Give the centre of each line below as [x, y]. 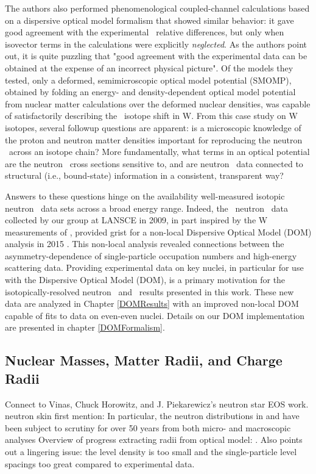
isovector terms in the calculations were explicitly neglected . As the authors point [156, 44]
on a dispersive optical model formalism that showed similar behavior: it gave [149, 20]
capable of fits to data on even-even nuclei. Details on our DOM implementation [155, 315]
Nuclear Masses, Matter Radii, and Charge [144, 360]
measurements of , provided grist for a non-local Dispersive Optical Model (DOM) [158, 232]
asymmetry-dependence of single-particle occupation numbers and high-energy [151, 255]
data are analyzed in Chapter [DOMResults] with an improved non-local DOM [152, 303]
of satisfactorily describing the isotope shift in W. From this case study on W [151, 116]
